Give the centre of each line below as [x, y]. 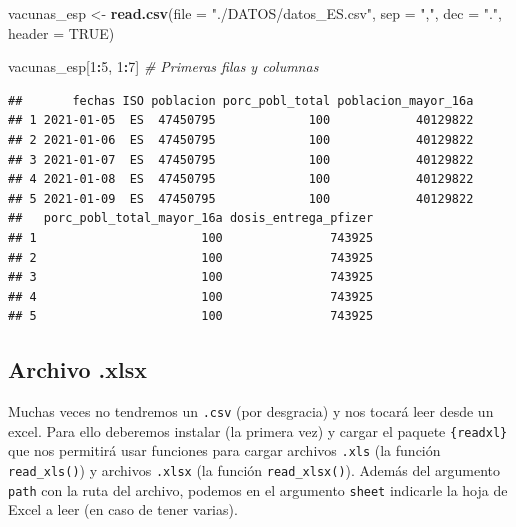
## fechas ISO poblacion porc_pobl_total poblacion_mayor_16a [241, 100]
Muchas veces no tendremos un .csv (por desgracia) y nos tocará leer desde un [251, 411]
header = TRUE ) [61, 32]
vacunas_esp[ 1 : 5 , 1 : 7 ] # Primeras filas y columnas [163, 66]
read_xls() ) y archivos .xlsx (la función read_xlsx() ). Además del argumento [254, 470]
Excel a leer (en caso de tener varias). [123, 509]
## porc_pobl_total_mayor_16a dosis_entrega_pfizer [191, 218]
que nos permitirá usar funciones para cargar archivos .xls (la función [224, 450]
